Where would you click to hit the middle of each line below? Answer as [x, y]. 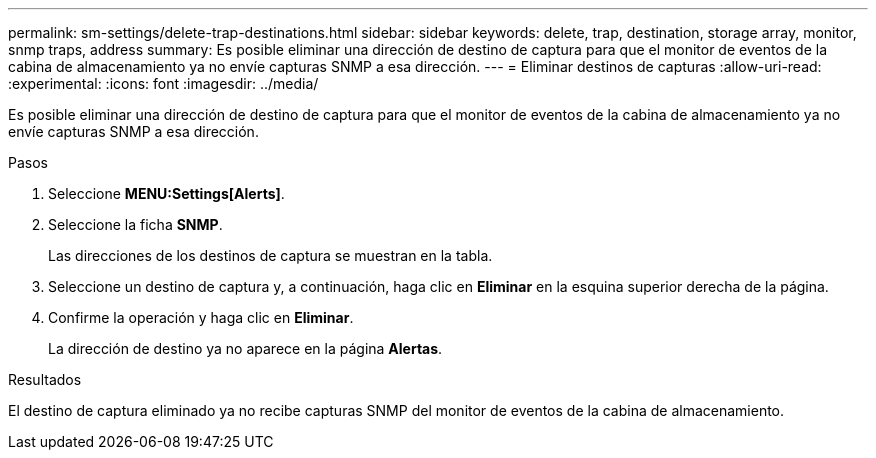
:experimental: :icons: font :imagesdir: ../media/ [163, 83]
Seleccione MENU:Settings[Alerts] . [166, 193]
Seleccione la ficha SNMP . [135, 224]
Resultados [45, 379]
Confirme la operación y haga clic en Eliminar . [201, 317]
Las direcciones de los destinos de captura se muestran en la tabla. [270, 255]
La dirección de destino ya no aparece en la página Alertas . [245, 348]
